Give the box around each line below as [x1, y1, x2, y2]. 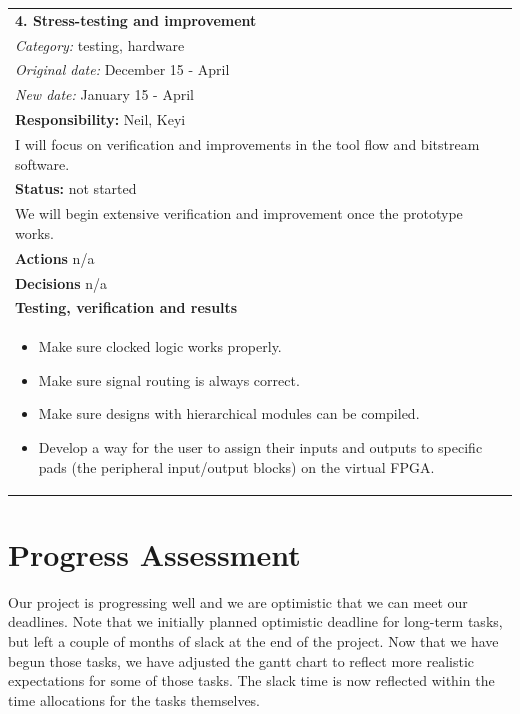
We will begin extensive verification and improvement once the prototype [15, 203, 463, 224]
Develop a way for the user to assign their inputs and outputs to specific [38, 437, 483, 457]
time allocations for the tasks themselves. [8, 689, 260, 710]
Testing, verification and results [15, 297, 238, 318]
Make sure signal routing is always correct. [38, 369, 300, 390]
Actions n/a [15, 247, 95, 268]
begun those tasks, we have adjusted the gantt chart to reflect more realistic [8, 650, 474, 671]
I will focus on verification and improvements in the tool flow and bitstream [15, 133, 480, 154]
